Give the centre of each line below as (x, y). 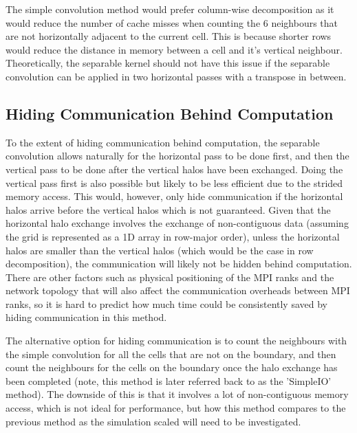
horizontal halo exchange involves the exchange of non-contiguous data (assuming (177, 223)
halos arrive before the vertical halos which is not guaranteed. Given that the (168, 209)
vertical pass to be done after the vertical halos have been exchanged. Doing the (174, 169)
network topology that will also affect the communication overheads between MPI (178, 290)
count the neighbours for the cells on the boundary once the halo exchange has (172, 367)
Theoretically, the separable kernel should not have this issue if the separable (168, 63)
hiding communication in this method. (86, 317)
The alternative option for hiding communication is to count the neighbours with (176, 341)
